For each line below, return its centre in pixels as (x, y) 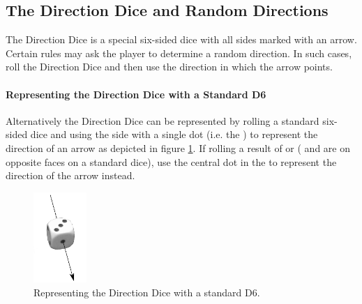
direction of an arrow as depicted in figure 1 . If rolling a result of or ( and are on (178, 147)
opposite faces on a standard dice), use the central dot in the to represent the (171, 161)
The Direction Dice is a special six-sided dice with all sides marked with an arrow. (181, 39)
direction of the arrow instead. (70, 175)
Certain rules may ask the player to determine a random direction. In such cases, (179, 53)
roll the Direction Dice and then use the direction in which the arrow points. (169, 67)
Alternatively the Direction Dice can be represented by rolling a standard (163, 120)
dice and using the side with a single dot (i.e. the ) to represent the (174, 134)
